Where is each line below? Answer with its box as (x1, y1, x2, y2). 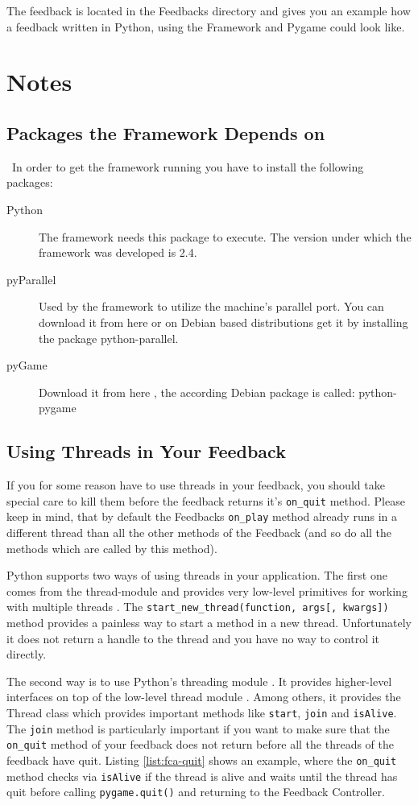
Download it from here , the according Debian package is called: (39, 383, 355, 400)
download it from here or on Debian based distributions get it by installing (39, 313, 408, 330)
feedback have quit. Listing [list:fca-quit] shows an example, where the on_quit (6, 751, 397, 768)
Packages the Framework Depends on (6, 120, 325, 145)
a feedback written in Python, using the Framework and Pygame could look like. (6, 18, 405, 35)
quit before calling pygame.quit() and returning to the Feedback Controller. (6, 783, 385, 800)
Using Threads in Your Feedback (6, 439, 286, 464)
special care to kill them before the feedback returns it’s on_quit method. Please (6, 492, 405, 509)
